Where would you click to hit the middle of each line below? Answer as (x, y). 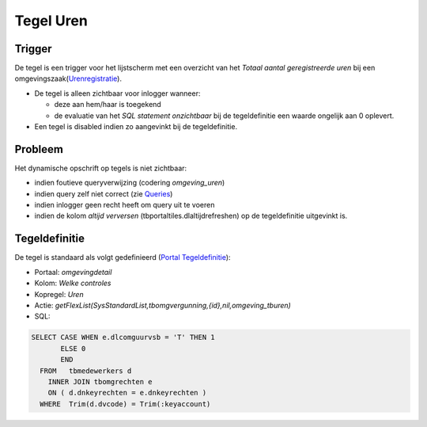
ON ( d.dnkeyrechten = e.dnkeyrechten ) (127, 393)
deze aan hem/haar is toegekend (108, 105)
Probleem (39, 149)
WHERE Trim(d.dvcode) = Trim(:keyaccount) (125, 404)
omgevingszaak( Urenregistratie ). (68, 78)
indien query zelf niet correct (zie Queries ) (104, 193)
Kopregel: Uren (59, 294)
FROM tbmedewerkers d (86, 371)
